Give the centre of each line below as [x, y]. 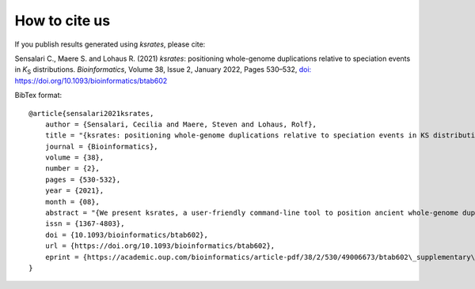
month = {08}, [72, 202]
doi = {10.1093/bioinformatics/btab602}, [127, 235]
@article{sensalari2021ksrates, [91, 113]
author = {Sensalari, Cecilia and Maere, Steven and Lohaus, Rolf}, [180, 124]
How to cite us [63, 21]
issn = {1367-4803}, [85, 224]
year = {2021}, [74, 191]
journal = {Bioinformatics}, [101, 146]
